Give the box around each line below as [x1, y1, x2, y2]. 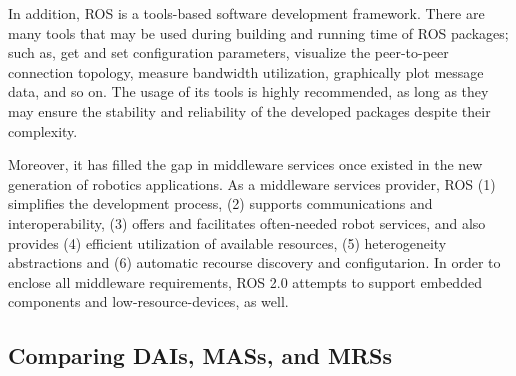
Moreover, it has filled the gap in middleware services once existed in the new [8, 154, 483, 175]
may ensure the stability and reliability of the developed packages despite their [8, 100, 491, 121]
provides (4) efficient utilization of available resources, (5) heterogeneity [8, 232, 447, 253]
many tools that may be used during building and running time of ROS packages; [8, 22, 509, 43]
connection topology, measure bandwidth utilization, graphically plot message [8, 61, 484, 82]
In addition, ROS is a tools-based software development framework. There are [8, 3, 485, 23]
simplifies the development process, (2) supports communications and [8, 193, 433, 214]
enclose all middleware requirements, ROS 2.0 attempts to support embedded [8, 271, 482, 292]
